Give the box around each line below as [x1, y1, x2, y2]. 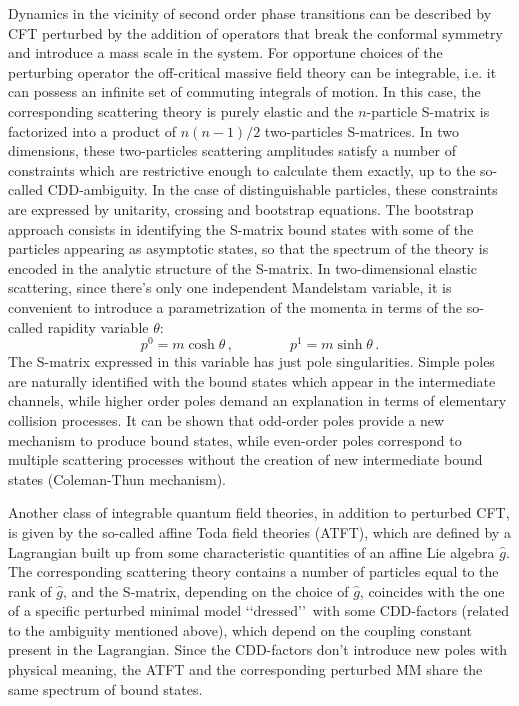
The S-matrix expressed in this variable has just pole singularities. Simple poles [8, 351, 495, 372]
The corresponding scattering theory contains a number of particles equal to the [8, 561, 499, 582]
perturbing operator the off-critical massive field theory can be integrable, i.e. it [8, 61, 497, 82]
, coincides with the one [359, 580, 505, 601]
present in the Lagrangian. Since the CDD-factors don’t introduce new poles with [8, 639, 508, 660]
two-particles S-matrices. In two [264, 120, 460, 141]
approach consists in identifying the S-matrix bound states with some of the [8, 218, 474, 239]
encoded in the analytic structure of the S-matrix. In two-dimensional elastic [8, 257, 477, 278]
